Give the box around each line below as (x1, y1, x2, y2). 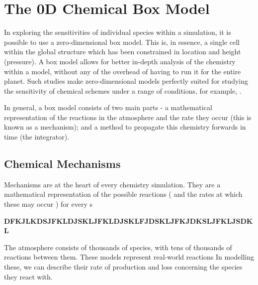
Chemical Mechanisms (4, 156, 121, 171)
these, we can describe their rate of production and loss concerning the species (4, 262, 243, 272)
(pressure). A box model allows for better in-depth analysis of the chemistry (4, 56, 236, 66)
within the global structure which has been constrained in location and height (4, 46, 241, 57)
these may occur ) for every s (4, 199, 92, 209)
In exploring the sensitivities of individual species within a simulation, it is (4, 27, 231, 37)
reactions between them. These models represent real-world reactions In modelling (4, 252, 255, 262)
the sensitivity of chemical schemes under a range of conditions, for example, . (4, 85, 242, 96)
